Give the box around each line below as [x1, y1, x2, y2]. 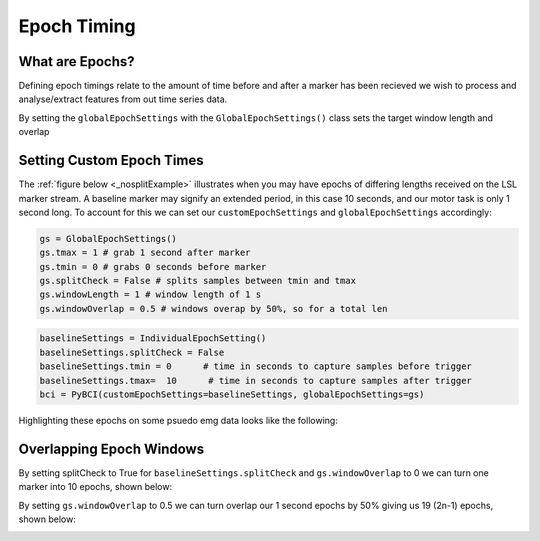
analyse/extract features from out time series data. [18, 93, 228, 105]
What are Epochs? [18, 53, 135, 70]
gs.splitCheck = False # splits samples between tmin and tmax [39, 275, 357, 287]
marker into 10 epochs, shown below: [18, 481, 173, 493]
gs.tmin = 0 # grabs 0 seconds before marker [39, 261, 267, 272]
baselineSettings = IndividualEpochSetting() [39, 333, 267, 344]
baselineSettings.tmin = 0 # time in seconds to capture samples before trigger [39, 361, 472, 372]
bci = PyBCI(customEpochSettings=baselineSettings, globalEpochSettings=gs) [39, 389, 425, 400]
